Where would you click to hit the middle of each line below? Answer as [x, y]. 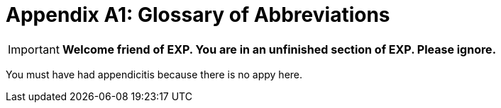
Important [34, 49]
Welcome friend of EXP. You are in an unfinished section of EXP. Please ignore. [279, 49]
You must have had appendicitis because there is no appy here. [154, 74]
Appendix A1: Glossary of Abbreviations [198, 15]
